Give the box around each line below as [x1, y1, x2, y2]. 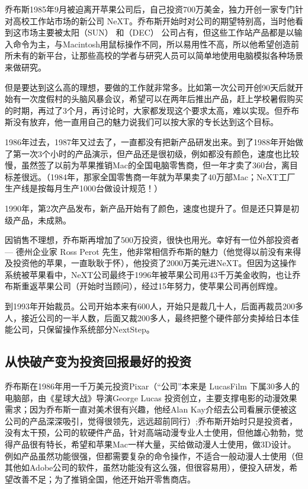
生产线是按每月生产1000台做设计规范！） [5, 182, 162, 194]
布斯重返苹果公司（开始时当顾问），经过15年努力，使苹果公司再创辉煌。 [5, 280, 283, 292]
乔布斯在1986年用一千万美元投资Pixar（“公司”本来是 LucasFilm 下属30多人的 [5, 380, 300, 392]
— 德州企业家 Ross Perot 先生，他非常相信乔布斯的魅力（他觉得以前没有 [5, 245, 285, 257]
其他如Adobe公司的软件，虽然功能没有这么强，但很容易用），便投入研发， [5, 461, 290, 474]
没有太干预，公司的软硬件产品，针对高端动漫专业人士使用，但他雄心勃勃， [5, 426, 295, 439]
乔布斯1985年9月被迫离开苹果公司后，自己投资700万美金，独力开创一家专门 [5, 3, 295, 15]
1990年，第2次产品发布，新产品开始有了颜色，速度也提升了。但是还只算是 [5, 202, 291, 214]
